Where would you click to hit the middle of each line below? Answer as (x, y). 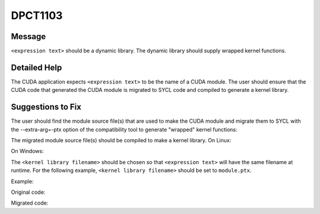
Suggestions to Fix (46, 107)
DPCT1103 (37, 15)
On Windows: (27, 151)
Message (28, 36)
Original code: (28, 192)
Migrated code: (30, 203)
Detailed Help (36, 67)
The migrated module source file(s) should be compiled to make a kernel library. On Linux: (121, 140)
